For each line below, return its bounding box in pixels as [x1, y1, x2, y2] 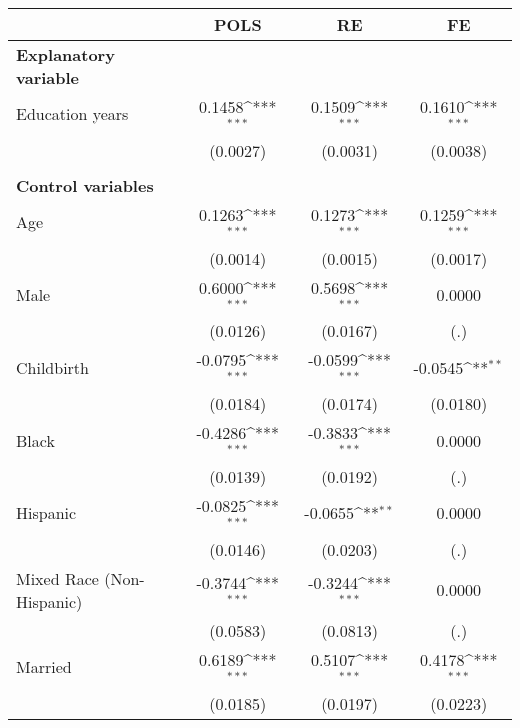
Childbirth [16, 355, 89, 379]
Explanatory [16, 43, 115, 66]
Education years [16, 102, 129, 126]
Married [16, 655, 72, 679]
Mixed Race [16, 566, 99, 590]
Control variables [16, 173, 154, 197]
